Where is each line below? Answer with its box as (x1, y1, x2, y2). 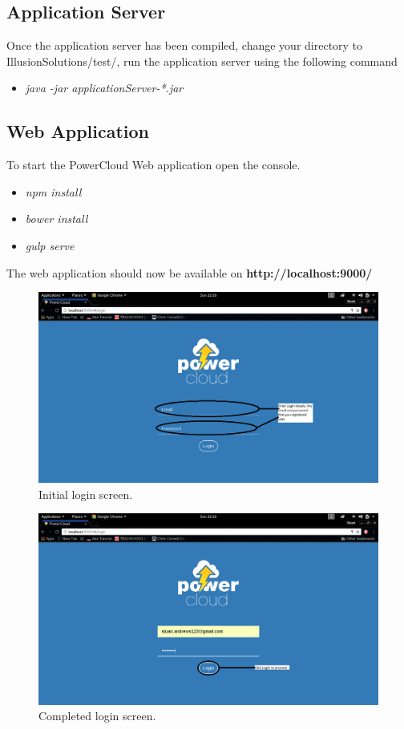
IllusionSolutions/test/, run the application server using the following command (6, 52, 398, 69)
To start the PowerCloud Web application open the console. (6, 156, 301, 173)
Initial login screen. (38, 485, 133, 502)
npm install (25, 183, 82, 200)
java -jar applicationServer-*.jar (25, 79, 184, 96)
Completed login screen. (38, 707, 156, 724)
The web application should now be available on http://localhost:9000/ (6, 264, 373, 281)
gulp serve (25, 237, 75, 253)
